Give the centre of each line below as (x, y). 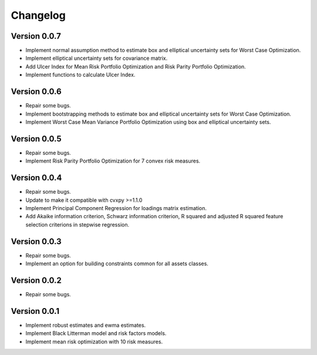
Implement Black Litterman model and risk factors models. (96, 333)
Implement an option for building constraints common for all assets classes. (117, 263)
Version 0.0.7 (36, 36)
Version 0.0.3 (36, 241)
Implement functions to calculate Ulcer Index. (80, 75)
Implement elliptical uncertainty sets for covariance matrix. (97, 58)
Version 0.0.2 (36, 280)
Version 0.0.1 (35, 311)
